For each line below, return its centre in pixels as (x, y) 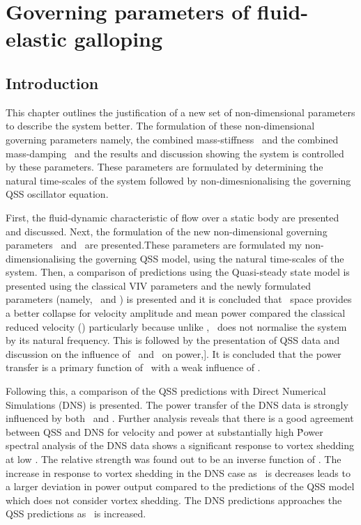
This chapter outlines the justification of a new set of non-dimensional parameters (180, 112)
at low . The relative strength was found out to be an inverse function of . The (174, 459)
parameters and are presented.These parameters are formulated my (154, 245)
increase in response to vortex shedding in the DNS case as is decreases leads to (178, 472)
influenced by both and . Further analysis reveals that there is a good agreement (180, 418)
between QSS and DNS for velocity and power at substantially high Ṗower (164, 431)
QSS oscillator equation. (57, 194)
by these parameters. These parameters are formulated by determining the (164, 167)
